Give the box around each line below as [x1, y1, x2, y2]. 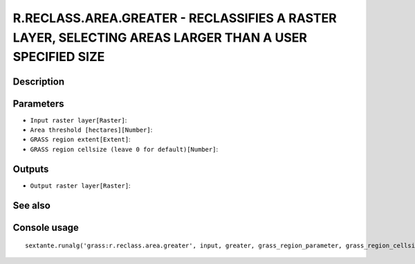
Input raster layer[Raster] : [30, 116, 127, 124]
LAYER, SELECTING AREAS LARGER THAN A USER [12, 30, 308, 45]
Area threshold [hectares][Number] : [30, 125, 153, 134]
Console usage [12, 222, 80, 234]
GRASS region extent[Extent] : [30, 135, 131, 143]
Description [12, 76, 65, 87]
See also [12, 200, 51, 211]
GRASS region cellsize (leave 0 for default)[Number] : [30, 145, 218, 153]
